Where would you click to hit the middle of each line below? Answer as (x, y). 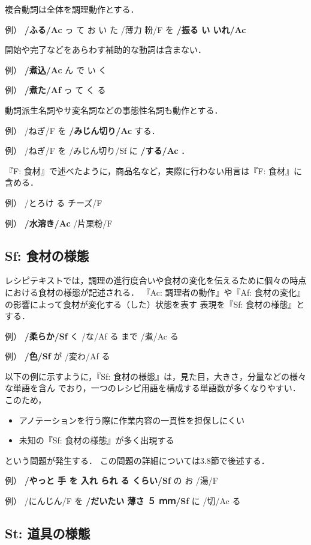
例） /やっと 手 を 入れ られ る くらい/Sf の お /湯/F (111, 480)
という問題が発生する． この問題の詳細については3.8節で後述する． (137, 460)
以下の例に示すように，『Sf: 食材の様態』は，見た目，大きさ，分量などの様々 (155, 376)
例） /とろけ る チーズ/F (54, 202)
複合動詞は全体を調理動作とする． (72, 9)
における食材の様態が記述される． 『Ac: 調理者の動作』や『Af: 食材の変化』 (155, 292)
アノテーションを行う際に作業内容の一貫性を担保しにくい (132, 420)
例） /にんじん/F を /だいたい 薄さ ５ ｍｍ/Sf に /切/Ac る (123, 501)
